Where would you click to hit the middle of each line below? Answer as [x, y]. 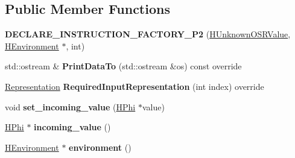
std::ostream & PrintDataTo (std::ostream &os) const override [123, 66]
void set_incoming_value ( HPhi [70, 106]
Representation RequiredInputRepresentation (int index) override [135, 86]
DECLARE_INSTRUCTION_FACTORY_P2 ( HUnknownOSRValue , [148, 34]
